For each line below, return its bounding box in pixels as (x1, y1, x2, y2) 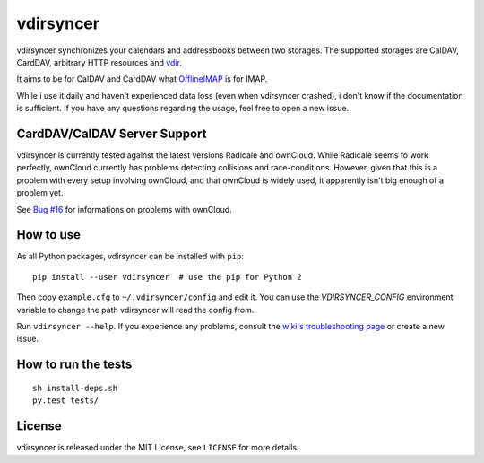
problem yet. (16, 188, 64, 198)
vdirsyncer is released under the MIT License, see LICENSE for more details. (16, 442, 299, 453)
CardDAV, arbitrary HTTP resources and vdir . (16, 57, 183, 67)
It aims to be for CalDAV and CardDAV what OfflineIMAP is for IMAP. (16, 74, 268, 84)
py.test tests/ (32, 396, 99, 406)
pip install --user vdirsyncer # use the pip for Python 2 (32, 272, 302, 282)
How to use (16, 227, 81, 242)
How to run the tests (16, 357, 133, 372)
